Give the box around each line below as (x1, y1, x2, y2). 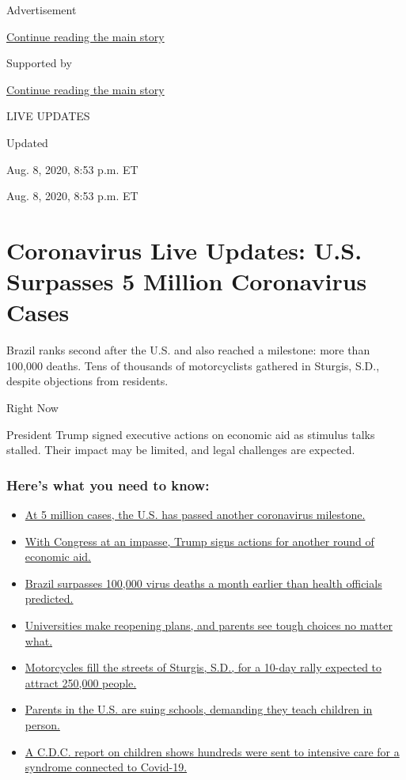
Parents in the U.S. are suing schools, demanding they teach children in (25, 701, 373, 718)
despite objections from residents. (6, 373, 169, 389)
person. (25, 716, 60, 733)
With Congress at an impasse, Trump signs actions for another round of (25, 532, 374, 549)
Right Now (6, 399, 59, 416)
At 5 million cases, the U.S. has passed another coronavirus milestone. (25, 506, 366, 523)
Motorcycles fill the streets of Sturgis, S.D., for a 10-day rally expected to (25, 659, 382, 676)
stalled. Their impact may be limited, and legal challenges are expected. (6, 441, 355, 458)
